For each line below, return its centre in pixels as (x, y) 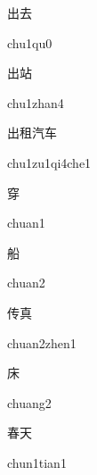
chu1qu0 (30, 42)
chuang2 (29, 402)
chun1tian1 (37, 462)
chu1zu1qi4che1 (49, 162)
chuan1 (26, 223)
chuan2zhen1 (42, 342)
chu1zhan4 (36, 102)
